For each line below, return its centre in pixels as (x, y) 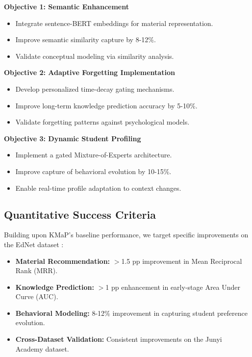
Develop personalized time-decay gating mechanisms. (95, 89)
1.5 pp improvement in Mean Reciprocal (182, 261)
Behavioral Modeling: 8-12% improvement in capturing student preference (131, 313)
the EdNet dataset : (34, 244)
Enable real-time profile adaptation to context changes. (98, 188)
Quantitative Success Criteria (80, 214)
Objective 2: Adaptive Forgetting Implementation (89, 72)
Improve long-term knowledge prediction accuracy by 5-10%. (106, 105)
